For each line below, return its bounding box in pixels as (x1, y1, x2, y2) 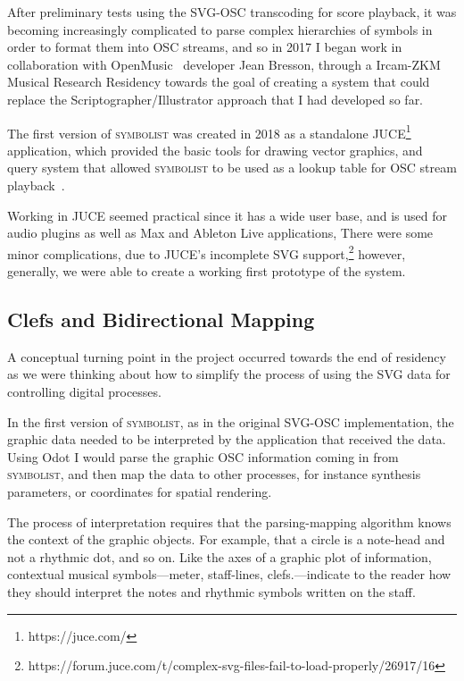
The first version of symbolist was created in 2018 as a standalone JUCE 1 (7, 121, 411, 142)
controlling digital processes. (7, 383, 162, 401)
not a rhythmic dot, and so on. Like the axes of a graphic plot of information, (7, 547, 432, 566)
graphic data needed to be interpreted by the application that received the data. (7, 430, 446, 449)
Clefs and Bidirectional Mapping (7, 306, 315, 333)
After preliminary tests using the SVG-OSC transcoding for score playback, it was (7, 3, 457, 21)
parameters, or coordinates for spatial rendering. (7, 482, 272, 500)
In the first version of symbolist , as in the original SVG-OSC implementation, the (7, 412, 454, 431)
